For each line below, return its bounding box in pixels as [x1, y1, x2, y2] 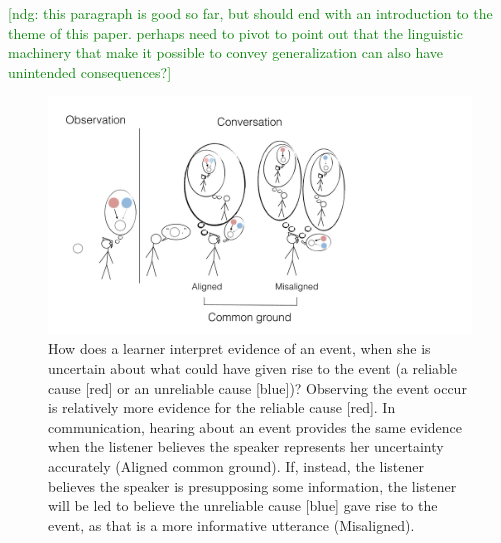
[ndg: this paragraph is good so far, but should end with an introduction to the [8, 3, 493, 23]
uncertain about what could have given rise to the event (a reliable [48, 358, 457, 379]
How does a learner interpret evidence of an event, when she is [48, 338, 431, 359]
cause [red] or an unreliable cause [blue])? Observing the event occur [48, 377, 467, 398]
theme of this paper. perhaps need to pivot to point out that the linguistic [8, 22, 463, 43]
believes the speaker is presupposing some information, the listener [48, 475, 457, 496]
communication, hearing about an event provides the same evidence [48, 416, 462, 437]
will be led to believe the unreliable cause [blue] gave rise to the [48, 495, 438, 516]
